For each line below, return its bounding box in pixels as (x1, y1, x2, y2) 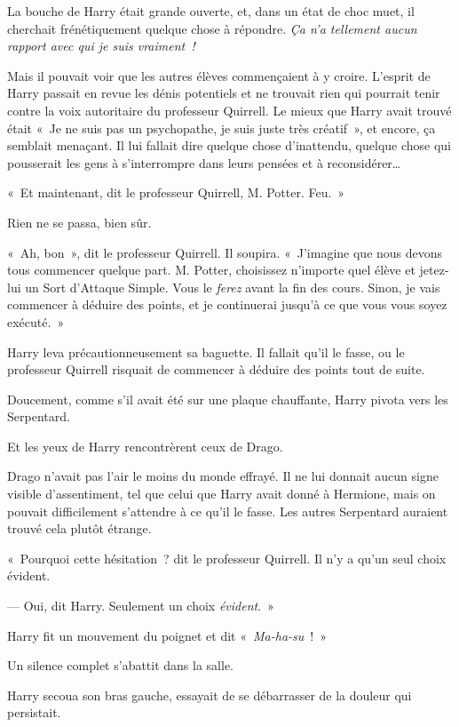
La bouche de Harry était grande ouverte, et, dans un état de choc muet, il (7, 2, 415, 20)
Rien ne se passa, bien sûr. (7, 212, 152, 231)
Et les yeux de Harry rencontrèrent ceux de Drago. (7, 436, 283, 455)
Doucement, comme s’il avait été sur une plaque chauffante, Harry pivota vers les (7, 389, 448, 408)
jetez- (419, 260, 449, 279)
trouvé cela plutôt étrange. (7, 519, 152, 538)
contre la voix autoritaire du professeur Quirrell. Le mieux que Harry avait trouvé (7, 100, 452, 119)
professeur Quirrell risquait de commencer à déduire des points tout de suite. (7, 360, 425, 379)
